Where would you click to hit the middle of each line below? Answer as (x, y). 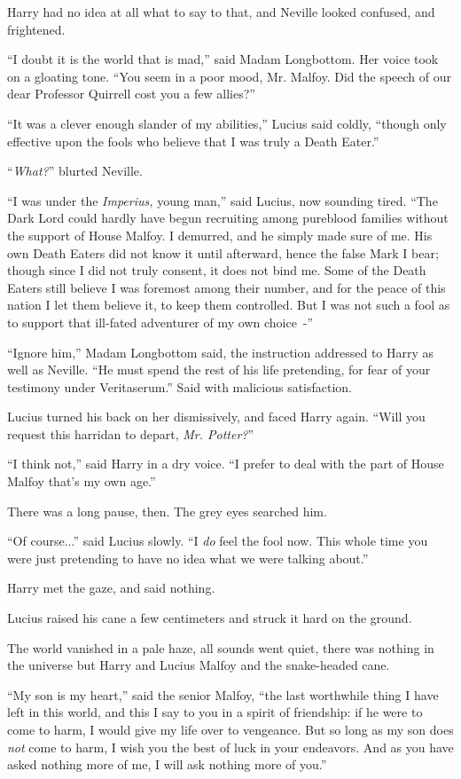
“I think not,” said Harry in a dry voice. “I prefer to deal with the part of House (226, 464)
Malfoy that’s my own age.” (82, 481)
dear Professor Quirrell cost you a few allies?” (131, 94)
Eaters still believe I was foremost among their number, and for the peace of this (227, 287)
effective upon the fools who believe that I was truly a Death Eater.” (193, 141)
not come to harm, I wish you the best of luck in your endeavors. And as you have (230, 747)
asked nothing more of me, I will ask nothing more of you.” (167, 764)
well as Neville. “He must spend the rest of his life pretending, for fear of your (219, 370)
